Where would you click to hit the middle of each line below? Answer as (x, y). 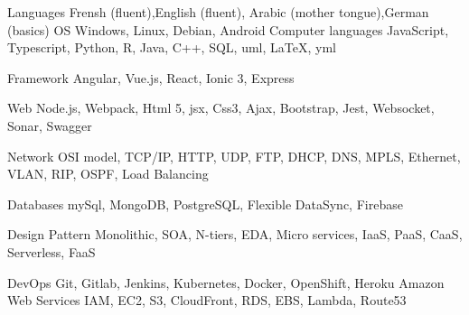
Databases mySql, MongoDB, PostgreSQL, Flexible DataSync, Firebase (205, 204)
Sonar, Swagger (50, 125)
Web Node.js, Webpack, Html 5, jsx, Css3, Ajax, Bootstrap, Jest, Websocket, (221, 108)
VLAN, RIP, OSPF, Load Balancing (108, 174)
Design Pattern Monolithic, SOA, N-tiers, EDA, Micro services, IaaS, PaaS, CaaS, (235, 234)
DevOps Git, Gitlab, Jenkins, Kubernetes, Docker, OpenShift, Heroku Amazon (226, 282)
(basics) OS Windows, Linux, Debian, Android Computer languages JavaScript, (228, 29)
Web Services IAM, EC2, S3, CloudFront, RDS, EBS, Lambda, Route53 (207, 300)
